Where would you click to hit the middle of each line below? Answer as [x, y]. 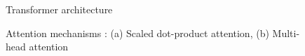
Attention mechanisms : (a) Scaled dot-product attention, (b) [137, 33]
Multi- [286, 33]
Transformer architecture [59, 9]
